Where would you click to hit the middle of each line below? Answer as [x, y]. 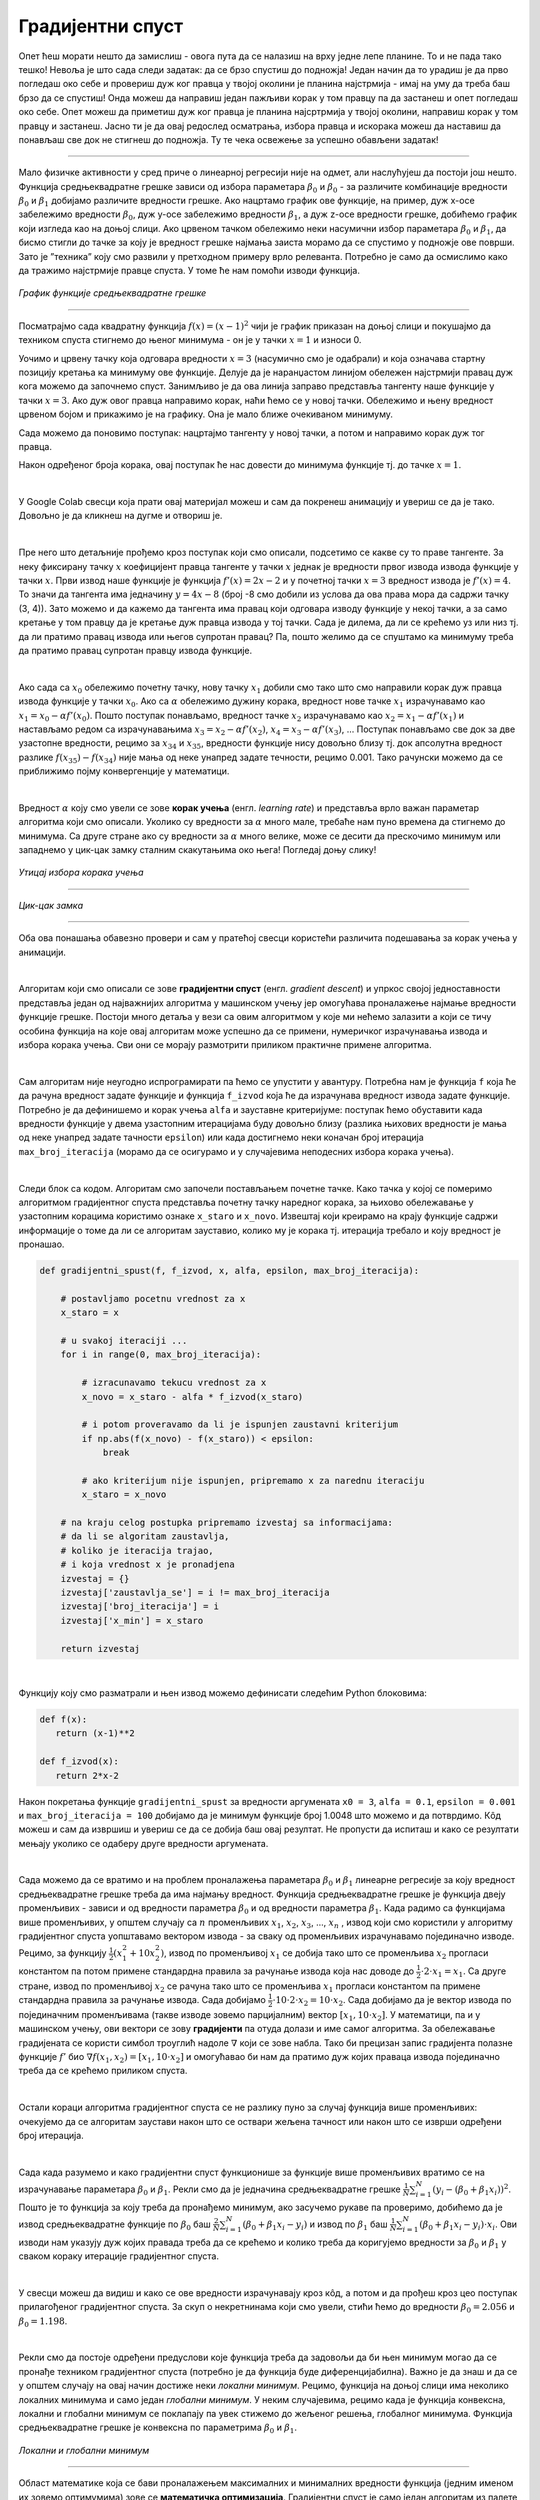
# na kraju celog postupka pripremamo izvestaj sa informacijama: [227, 1523]
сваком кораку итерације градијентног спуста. [119, 2256]
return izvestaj [100, 1648]
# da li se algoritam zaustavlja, [145, 1536]
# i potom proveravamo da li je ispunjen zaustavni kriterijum [240, 1424]
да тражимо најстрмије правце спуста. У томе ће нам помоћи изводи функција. [189, 271]
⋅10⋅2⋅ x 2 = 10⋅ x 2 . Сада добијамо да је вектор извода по [392, 2001]
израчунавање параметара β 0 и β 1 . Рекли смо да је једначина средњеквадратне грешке [209, 2190]
